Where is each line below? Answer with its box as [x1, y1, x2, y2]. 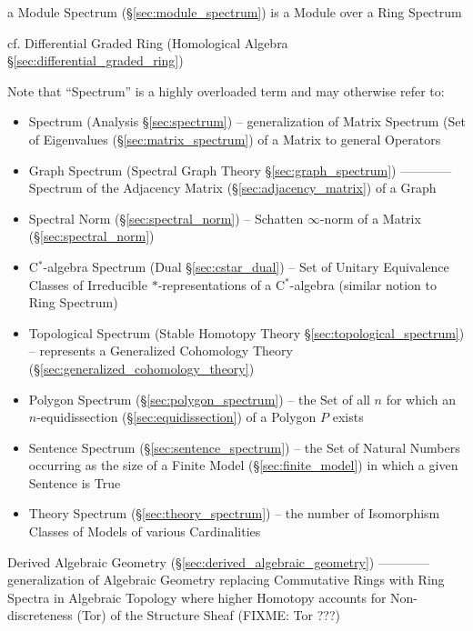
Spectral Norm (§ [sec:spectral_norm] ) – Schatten [28, 208, 304, 227]
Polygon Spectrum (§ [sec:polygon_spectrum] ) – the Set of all [28, 389, 370, 408]
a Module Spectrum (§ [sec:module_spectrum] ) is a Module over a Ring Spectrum [7, 3, 462, 21]
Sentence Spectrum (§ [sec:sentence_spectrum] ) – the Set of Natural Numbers [28, 437, 460, 456]
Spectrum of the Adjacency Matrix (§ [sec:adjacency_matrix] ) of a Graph [28, 178, 437, 197]
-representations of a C [157, 275, 286, 294]
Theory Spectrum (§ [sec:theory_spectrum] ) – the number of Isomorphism [28, 504, 440, 523]
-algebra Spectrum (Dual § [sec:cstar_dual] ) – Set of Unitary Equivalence [43, 256, 449, 275]
